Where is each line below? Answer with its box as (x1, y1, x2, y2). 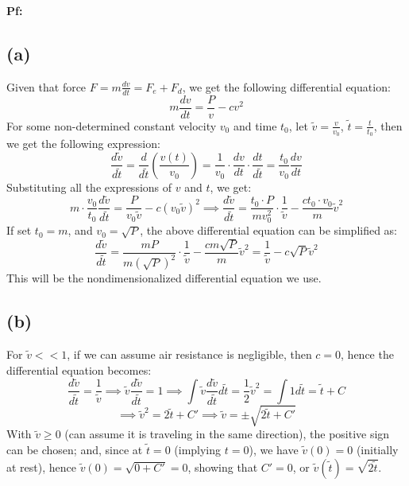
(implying (174, 441, 222, 458)
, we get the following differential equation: (182, 78, 391, 95)
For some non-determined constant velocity (6, 117, 217, 134)
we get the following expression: (6, 134, 160, 151)
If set (6, 222, 32, 239)
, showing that (187, 458, 258, 475)
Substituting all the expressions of (6, 178, 172, 195)
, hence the (341, 346, 394, 363)
